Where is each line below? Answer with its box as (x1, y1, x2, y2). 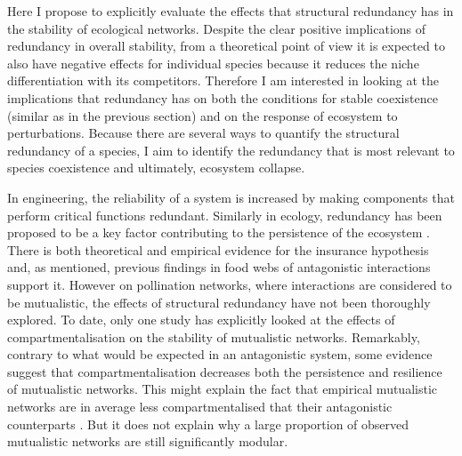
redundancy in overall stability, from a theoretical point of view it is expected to (7, 36, 445, 55)
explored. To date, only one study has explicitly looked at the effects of (7, 310, 395, 329)
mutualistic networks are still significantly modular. (7, 432, 288, 451)
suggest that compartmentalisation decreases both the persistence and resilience (7, 362, 442, 380)
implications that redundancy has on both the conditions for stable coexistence (7, 88, 438, 107)
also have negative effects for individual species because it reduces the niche (7, 53, 419, 72)
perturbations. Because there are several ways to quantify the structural (7, 124, 400, 142)
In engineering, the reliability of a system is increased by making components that (7, 188, 455, 206)
